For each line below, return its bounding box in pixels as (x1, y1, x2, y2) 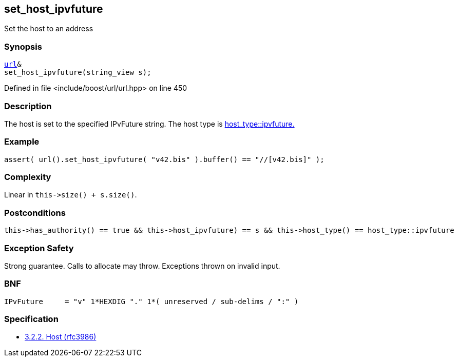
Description (4, 101, 52, 111)
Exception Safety (4, 243, 74, 253)
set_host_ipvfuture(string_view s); (4, 68, 151, 77)
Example (4, 136, 40, 147)
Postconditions (4, 207, 66, 218)
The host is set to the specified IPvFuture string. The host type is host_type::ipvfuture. (4, 119, 295, 128)
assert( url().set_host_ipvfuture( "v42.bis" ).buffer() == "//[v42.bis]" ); (4, 155, 325, 164)
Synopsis (4, 41, 42, 52)
